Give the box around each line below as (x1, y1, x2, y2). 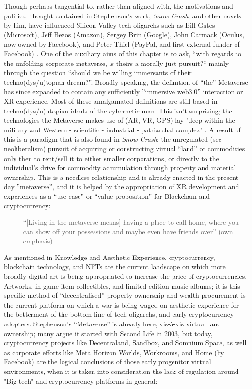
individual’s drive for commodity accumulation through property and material (4, 162, 236, 173)
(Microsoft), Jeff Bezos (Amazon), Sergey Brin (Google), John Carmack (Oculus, (4, 29, 244, 39)
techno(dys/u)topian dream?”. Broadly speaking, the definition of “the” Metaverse (4, 77, 248, 87)
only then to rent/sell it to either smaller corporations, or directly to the (4, 153, 219, 163)
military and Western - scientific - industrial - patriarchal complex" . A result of (4, 124, 241, 134)
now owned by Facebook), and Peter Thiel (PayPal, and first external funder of (4, 39, 240, 49)
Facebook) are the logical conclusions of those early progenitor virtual (4, 357, 211, 367)
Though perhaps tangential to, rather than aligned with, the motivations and (4, 1, 233, 11)
